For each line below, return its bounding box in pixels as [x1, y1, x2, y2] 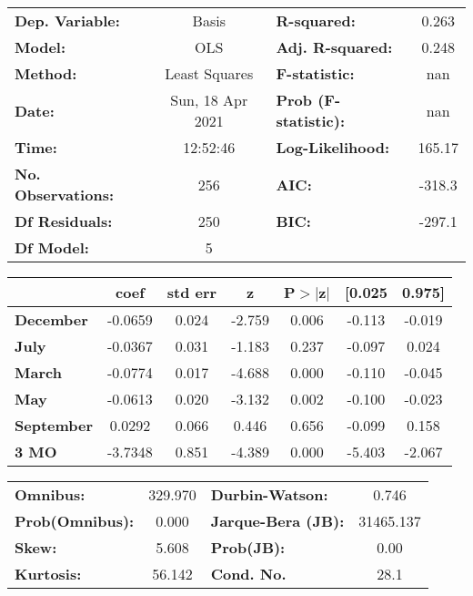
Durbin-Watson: [210, 484, 328, 505]
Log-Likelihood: [276, 137, 390, 158]
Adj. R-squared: [276, 36, 393, 57]
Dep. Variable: [15, 10, 120, 31]
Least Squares [165, 63, 254, 84]
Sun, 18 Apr [170, 89, 248, 110]
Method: [15, 63, 77, 84]
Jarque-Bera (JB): [210, 510, 345, 531]
